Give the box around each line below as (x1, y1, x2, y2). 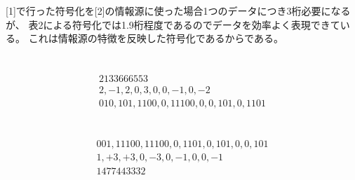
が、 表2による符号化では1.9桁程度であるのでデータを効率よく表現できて (6, 17, 340, 32)
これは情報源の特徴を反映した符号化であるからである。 (28, 31, 283, 46)
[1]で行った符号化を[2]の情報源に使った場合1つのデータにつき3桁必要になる (6, 4, 351, 18)
